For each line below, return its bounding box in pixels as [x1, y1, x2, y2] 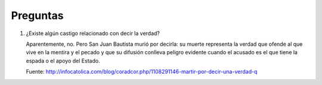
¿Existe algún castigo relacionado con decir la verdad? [26, 30, 160, 37]
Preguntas [11, 9, 64, 22]
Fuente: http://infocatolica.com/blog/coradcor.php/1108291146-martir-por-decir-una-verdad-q [26, 68, 258, 75]
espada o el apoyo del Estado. [26, 57, 101, 64]
